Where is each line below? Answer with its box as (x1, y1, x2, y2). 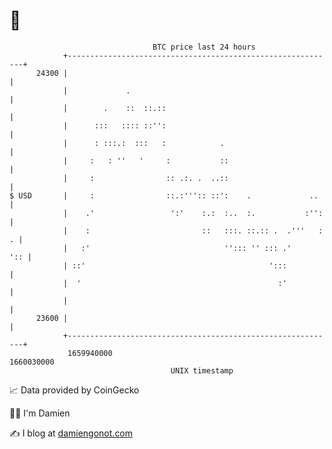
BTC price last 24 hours (152, 42, 256, 52)
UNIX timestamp (170, 365, 234, 376)
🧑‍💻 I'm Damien (9, 407, 71, 419)
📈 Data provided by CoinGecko (9, 384, 140, 396)
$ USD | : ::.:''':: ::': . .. (9, 190, 319, 201)
